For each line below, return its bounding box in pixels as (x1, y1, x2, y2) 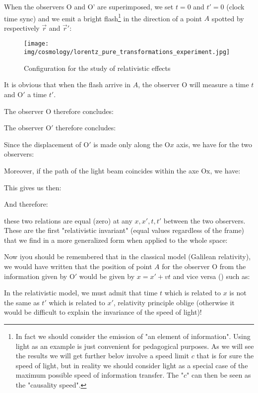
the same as (4, 297, 40, 307)
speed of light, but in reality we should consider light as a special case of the (15, 360, 248, 370)
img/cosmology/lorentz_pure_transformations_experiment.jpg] (24, 49, 230, 56)
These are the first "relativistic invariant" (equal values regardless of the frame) (4, 225, 245, 235)
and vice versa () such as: (173, 271, 250, 281)
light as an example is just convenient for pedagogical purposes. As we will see (15, 340, 254, 351)
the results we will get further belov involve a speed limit (15, 350, 189, 361)
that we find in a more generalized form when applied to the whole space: (4, 234, 228, 245)
